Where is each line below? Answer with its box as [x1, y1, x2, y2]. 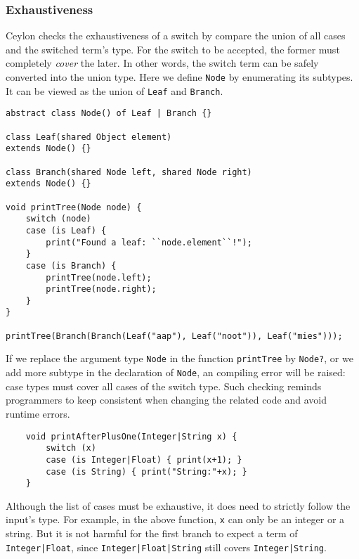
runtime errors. [6, 406, 70, 420]
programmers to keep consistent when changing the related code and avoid [6, 392, 327, 407]
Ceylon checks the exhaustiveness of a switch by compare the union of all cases [6, 28, 346, 43]
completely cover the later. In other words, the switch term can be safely [6, 56, 319, 70]
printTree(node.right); [46, 284, 157, 295]
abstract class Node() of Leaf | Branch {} [6, 108, 212, 119]
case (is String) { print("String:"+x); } [46, 466, 247, 477]
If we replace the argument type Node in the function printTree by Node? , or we [6, 351, 353, 366]
